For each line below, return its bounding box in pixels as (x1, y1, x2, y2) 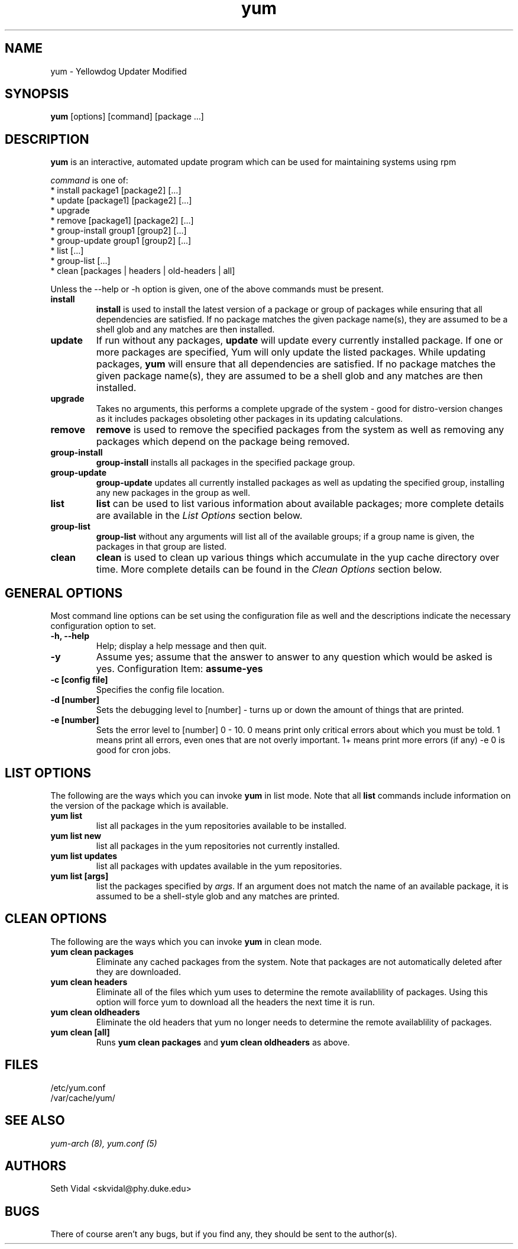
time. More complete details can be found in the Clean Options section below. (96, 563, 442, 576)
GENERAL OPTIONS (5, 585, 123, 601)
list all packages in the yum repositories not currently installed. (96, 840, 340, 851)
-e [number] (50, 715, 99, 725)
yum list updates (50, 850, 118, 861)
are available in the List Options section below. (96, 509, 303, 522)
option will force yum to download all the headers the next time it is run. (96, 996, 375, 1007)
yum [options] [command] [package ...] (50, 111, 204, 122)
